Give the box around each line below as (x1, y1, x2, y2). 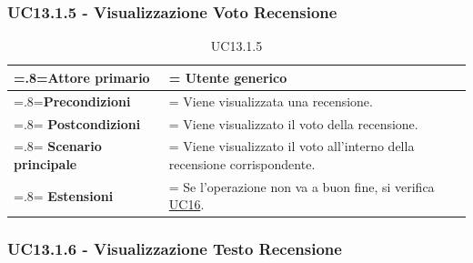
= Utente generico (168, 67, 287, 86)
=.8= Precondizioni (14, 91, 131, 110)
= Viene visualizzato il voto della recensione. (168, 114, 418, 133)
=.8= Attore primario (14, 67, 150, 86)
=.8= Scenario (14, 137, 102, 156)
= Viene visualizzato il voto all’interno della (168, 137, 415, 156)
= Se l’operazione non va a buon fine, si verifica (168, 177, 435, 196)
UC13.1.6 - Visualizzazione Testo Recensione (7, 238, 342, 260)
